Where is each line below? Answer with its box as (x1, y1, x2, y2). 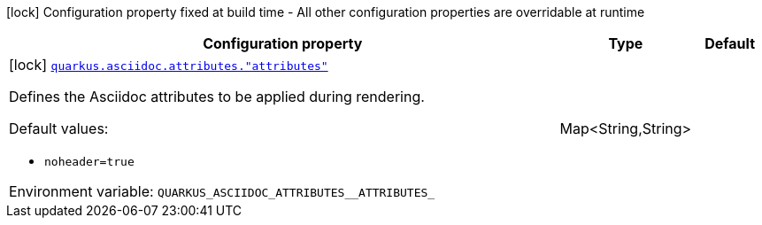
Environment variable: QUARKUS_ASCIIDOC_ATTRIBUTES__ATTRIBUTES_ (9, 182, 435, 200)
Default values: (9, 120, 109, 137)
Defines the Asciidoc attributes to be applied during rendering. (9, 88, 425, 105)
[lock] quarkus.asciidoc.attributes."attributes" (9, 56, 328, 74)
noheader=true (44, 155, 135, 168)
